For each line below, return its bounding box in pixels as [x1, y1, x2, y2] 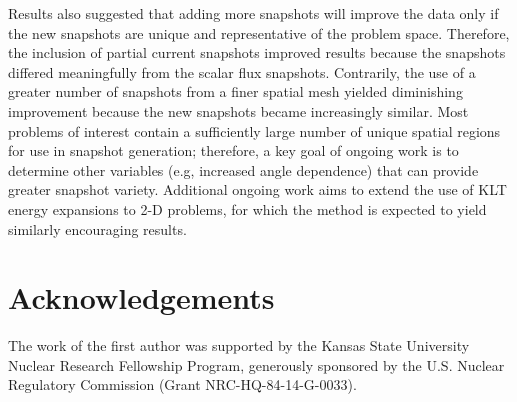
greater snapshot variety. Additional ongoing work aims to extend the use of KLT [8, 179, 507, 200]
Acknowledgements [8, 277, 275, 318]
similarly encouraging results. [8, 218, 187, 239]
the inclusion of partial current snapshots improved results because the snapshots [8, 42, 506, 63]
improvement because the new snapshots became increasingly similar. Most [8, 100, 469, 121]
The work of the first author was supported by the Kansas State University [8, 335, 470, 356]
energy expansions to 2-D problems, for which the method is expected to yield [8, 198, 487, 219]
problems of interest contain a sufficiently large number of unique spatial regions [8, 120, 501, 141]
